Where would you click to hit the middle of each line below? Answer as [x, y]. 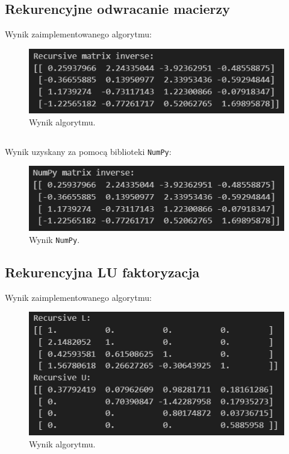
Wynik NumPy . [54, 239]
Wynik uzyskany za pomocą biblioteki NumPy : [88, 151]
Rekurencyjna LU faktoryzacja [102, 272]
